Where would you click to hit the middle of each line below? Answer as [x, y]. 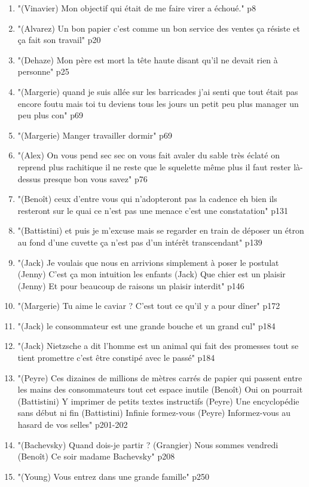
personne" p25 [43, 71]
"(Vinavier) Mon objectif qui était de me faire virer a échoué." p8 [137, 8]
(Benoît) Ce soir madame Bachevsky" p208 [96, 456]
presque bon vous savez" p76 [95, 178]
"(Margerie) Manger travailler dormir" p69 [95, 135]
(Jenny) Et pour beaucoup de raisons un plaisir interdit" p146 [131, 285]
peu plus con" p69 [50, 115]
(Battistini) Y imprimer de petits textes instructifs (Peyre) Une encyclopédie [158, 401]
